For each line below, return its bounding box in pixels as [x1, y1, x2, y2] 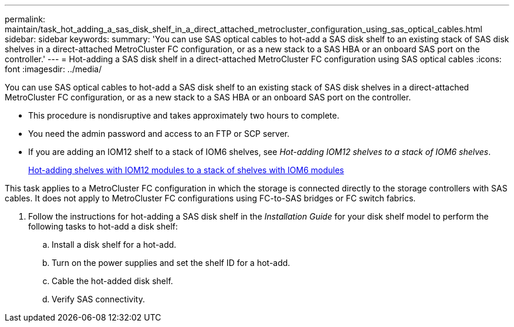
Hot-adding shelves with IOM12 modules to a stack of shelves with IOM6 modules [28, 165, 344, 175]
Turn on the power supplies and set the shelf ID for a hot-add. [52, 258, 290, 268]
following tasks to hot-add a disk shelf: [28, 221, 178, 231]
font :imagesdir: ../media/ [5, 64, 102, 74]
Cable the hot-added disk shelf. [52, 276, 173, 286]
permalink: [5, 14, 46, 24]
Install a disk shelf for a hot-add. [52, 240, 177, 250]
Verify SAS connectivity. [52, 294, 145, 304]
